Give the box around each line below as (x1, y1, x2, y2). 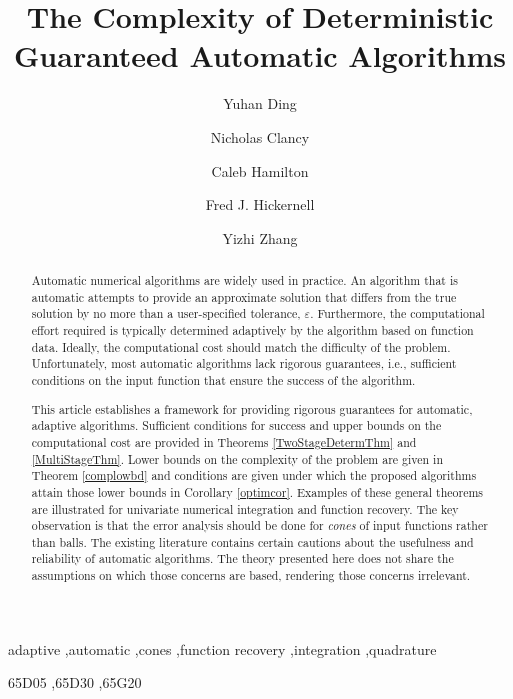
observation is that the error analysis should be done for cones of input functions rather (31, 517, 488, 534)
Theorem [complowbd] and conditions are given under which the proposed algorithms (31, 467, 477, 484)
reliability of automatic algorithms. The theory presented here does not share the (31, 550, 454, 567)
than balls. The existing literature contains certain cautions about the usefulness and (31, 533, 474, 550)
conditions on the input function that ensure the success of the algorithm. (31, 372, 416, 389)
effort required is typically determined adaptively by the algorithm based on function (31, 322, 474, 339)
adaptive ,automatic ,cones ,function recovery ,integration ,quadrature (8, 638, 437, 659)
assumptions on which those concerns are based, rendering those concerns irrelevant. (31, 567, 471, 584)
